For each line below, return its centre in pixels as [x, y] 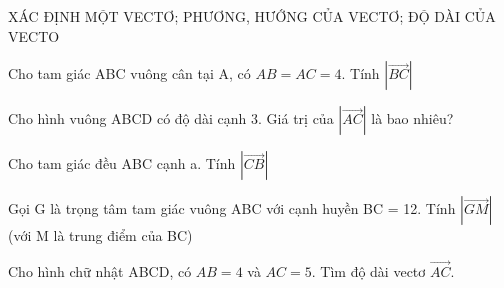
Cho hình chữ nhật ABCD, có [100, 271]
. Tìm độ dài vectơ [368, 271]
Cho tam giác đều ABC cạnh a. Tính [122, 163]
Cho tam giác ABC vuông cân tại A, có [129, 73]
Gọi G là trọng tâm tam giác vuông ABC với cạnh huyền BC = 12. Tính [232, 208]
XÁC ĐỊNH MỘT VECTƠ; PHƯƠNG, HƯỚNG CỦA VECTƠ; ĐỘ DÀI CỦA [252, 16]
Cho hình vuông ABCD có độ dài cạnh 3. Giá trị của [171, 118]
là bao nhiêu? [412, 118]
